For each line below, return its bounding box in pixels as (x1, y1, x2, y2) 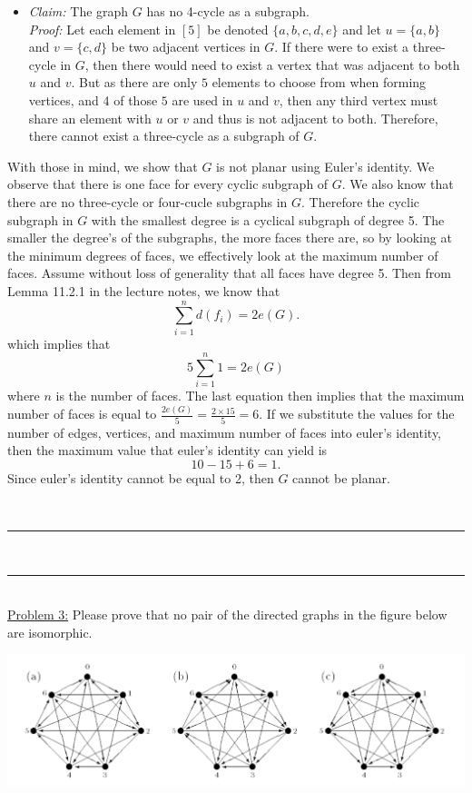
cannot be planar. (292, 468, 390, 487)
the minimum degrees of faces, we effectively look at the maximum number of (7, 245, 438, 264)
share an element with (28, 108, 152, 127)
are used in (172, 90, 233, 109)
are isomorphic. (7, 622, 93, 641)
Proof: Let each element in (28, 19, 176, 38)
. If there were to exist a (274, 37, 409, 56)
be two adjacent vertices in (111, 37, 261, 56)
